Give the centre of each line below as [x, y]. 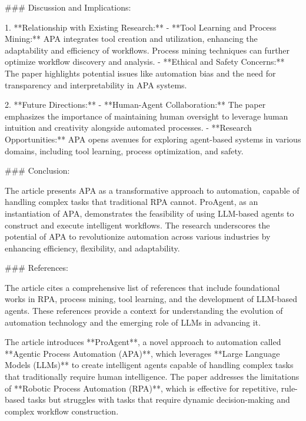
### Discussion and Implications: [68, 7]
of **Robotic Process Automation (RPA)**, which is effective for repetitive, [142, 388]
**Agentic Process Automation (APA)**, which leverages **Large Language [142, 353]
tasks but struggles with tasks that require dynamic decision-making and [159, 400]
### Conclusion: [37, 170]
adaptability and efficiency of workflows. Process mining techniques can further [147, 50]
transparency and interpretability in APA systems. [96, 84]
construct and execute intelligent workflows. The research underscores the [137, 225]
